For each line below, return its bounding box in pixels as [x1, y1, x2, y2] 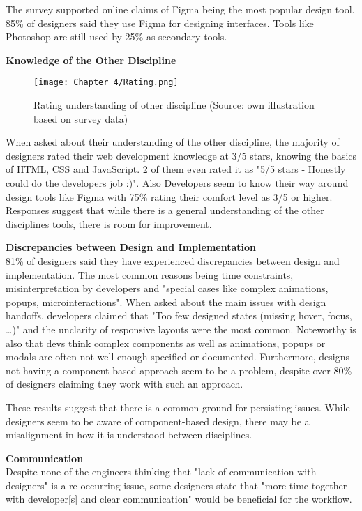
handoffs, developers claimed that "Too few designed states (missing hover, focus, [6, 308, 352, 323]
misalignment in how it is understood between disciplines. [6, 427, 252, 442]
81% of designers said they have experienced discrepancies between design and [6, 253, 340, 268]
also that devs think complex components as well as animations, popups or [6, 335, 326, 350]
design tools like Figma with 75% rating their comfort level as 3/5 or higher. [6, 189, 333, 204]
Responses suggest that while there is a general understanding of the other [6, 203, 324, 218]
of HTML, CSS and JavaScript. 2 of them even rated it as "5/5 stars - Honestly [6, 162, 346, 176]
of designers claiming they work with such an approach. [6, 376, 243, 391]
